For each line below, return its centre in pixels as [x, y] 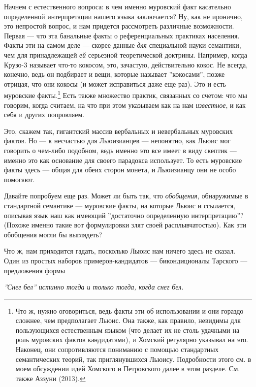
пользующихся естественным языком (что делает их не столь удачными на [128, 330]
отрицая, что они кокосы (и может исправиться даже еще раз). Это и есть [115, 83]
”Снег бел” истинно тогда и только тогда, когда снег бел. [94, 287]
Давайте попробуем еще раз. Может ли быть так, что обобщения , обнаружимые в [126, 196]
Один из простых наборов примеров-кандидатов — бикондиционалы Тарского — [126, 260]
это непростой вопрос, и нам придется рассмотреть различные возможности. [119, 26]
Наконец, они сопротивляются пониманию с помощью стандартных [117, 349]
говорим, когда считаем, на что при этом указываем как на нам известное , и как [125, 105]
